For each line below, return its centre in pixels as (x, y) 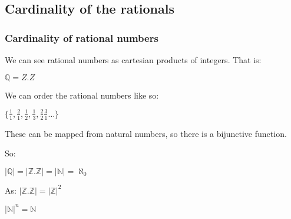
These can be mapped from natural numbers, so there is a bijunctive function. (146, 133)
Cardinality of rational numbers (82, 37)
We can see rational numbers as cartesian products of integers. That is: (133, 60)
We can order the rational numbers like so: (82, 95)
